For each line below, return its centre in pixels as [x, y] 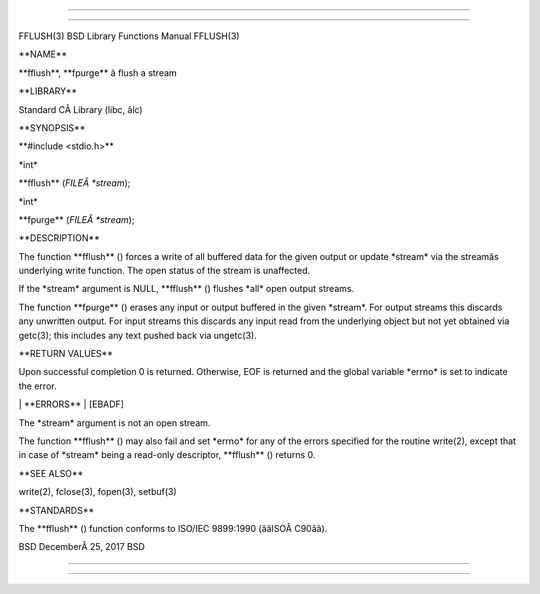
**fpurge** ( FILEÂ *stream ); [76, 219]
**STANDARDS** [56, 510]
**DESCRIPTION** [59, 238]
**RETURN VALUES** [66, 354]
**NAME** [43, 54]
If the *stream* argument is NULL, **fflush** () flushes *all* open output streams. [186, 289]
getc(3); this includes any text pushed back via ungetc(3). [137, 335]
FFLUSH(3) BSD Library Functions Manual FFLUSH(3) [129, 36]
